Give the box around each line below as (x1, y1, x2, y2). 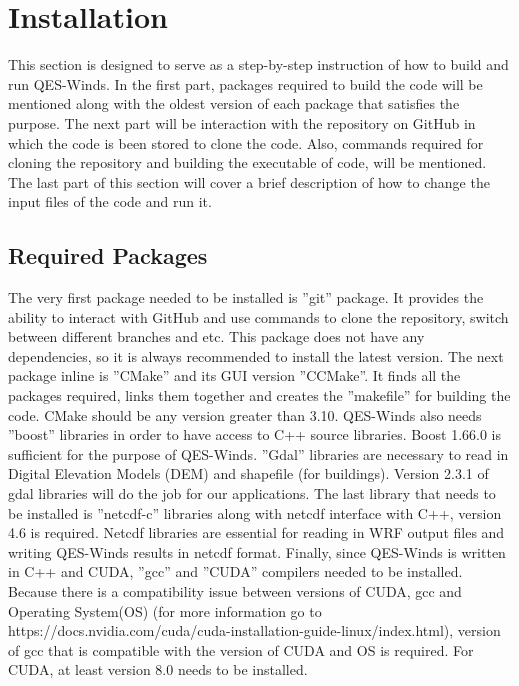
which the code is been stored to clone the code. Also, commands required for (8, 132, 484, 153)
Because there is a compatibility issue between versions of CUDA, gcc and (8, 580, 462, 601)
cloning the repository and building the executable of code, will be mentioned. (8, 152, 487, 173)
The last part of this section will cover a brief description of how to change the (8, 171, 490, 192)
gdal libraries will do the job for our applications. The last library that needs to (8, 483, 496, 504)
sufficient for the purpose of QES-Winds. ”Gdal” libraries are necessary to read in (8, 443, 509, 464)
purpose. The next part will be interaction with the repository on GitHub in (8, 112, 476, 133)
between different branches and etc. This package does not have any (8, 326, 425, 347)
